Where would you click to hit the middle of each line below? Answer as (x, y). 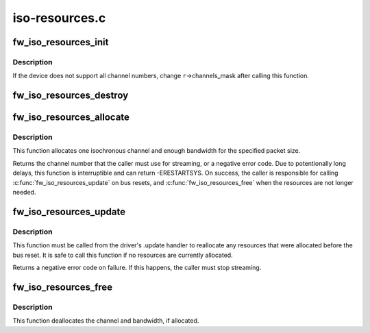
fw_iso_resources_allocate (71, 118)
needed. (24, 193)
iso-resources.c (59, 18)
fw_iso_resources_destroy (71, 96)
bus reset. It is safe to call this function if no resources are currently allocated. (123, 255)
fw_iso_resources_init (61, 42)
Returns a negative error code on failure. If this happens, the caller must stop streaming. (137, 267)
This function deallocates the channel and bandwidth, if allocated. (106, 321)
